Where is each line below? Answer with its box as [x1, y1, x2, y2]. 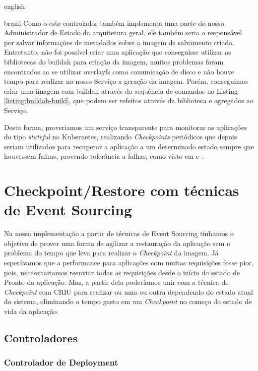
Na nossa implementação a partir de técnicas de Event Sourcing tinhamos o [4, 228, 234, 239]
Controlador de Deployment [4, 356, 119, 369]
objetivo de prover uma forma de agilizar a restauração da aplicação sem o [4, 238, 231, 248]
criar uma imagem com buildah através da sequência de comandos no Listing [4, 85, 238, 96]
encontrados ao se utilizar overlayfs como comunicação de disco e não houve [4, 66, 234, 76]
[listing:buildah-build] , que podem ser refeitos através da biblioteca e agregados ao [4, 95, 254, 106]
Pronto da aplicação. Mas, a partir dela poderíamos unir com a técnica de [4, 277, 229, 287]
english [4, 1, 25, 11]
